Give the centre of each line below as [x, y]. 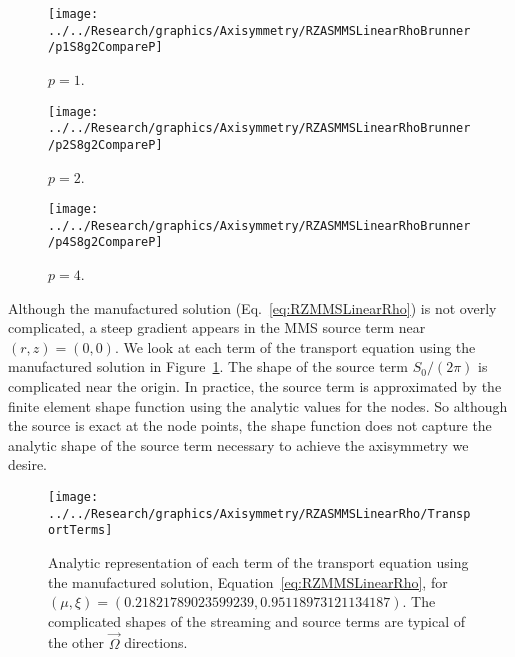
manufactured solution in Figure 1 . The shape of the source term [208, 366]
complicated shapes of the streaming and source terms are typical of [257, 620]
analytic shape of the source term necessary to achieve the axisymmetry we [238, 444]
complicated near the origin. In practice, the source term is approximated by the [255, 386]
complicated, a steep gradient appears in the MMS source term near [217, 327]
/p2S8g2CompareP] [105, 144]
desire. [28, 464]
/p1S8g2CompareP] [105, 47]
